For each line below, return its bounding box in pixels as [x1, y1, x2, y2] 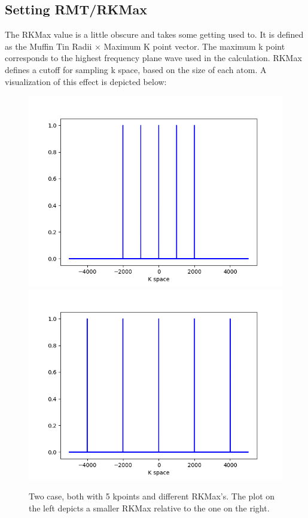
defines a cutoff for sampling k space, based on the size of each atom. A [5, 63, 267, 75]
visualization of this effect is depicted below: [5, 75, 167, 87]
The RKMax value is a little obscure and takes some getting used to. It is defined [5, 28, 304, 41]
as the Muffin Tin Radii [5, 40, 92, 52]
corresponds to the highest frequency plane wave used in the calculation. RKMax [5, 52, 302, 64]
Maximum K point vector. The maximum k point [103, 40, 285, 52]
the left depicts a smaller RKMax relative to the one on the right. [29, 501, 270, 514]
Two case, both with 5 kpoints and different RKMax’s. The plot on [29, 490, 275, 502]
